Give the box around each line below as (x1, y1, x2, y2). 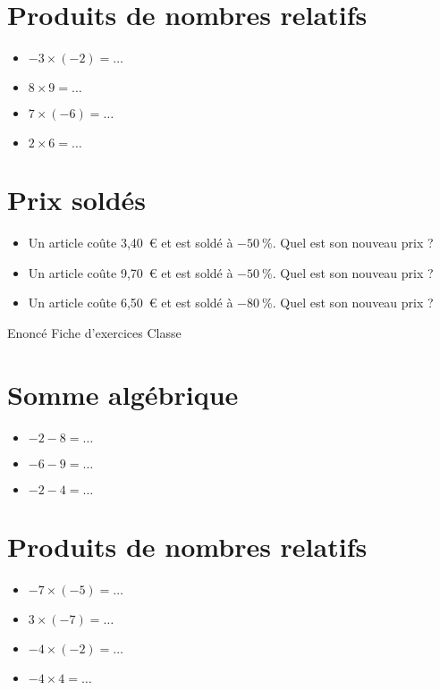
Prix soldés (7, 181, 147, 218)
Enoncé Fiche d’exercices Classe (7, 324, 182, 342)
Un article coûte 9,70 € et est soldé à (28, 263, 233, 282)
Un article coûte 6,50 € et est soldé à (28, 293, 233, 312)
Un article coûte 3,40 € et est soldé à (28, 233, 233, 252)
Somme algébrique (7, 375, 239, 412)
